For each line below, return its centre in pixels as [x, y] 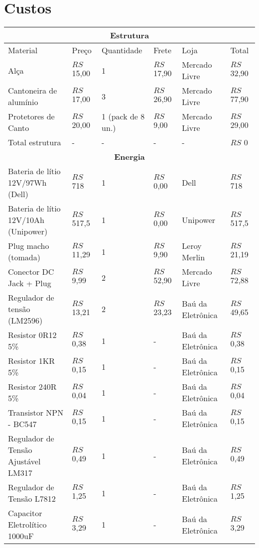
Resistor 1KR [31, 361]
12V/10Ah [26, 220]
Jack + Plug [30, 283]
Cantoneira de [33, 91]
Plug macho [29, 246]
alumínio [23, 102]
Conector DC [31, 272]
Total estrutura [35, 142]
